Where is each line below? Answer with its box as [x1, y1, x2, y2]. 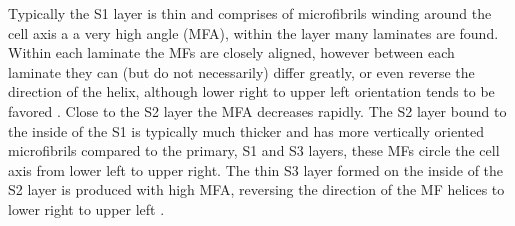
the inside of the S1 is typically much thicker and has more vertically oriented [8, 120, 484, 141]
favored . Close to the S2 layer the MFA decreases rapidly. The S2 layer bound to [8, 100, 507, 121]
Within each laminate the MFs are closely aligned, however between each [8, 42, 455, 63]
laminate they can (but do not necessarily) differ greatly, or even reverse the [8, 61, 475, 82]
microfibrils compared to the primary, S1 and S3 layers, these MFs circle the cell [8, 140, 500, 161]
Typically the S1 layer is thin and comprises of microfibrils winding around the [8, 3, 492, 23]
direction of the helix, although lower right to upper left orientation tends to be [8, 81, 495, 102]
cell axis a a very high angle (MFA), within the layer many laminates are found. [8, 22, 499, 43]
